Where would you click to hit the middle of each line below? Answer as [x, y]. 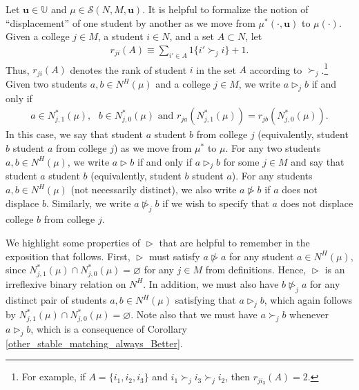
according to [276, 69]
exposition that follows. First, [68, 256]
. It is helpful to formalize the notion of [225, 9]
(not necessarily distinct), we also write [154, 189]
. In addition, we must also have [211, 283]
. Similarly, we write [88, 203]
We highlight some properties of [73, 243]
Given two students [47, 84]
